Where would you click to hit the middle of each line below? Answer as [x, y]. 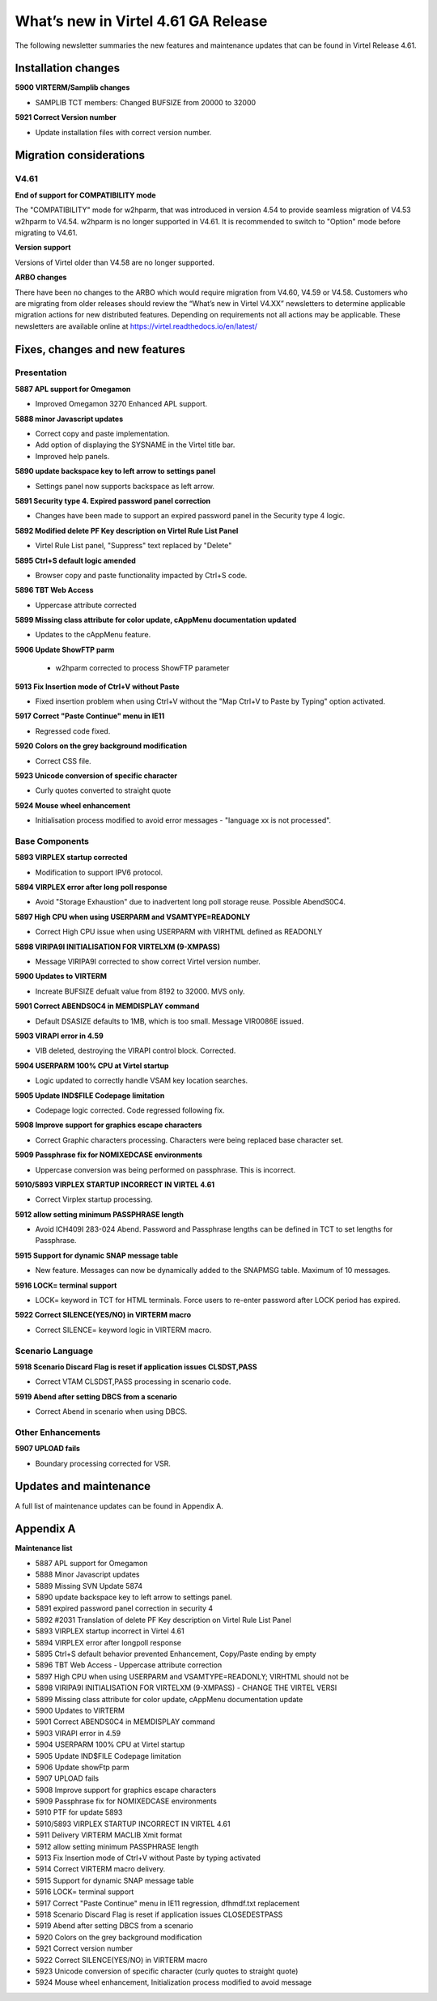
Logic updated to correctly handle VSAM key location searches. [142, 1080]
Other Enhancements [58, 1432]
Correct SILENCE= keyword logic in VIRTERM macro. [123, 1330]
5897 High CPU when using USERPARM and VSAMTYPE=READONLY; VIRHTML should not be [192, 1676]
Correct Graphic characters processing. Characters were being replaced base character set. [189, 1140]
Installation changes [68, 68]
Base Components [52, 841]
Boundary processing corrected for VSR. [103, 1463]
